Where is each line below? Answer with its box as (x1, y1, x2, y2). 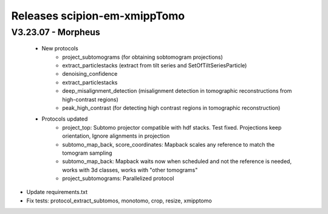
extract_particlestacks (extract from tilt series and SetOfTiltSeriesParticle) (62, 61, 247, 69)
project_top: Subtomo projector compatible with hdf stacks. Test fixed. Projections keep (62, 124, 282, 131)
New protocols (41, 45, 78, 52)
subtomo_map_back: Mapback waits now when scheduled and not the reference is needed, (62, 158, 292, 165)
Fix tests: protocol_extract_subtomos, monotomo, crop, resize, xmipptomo (26, 197, 212, 204)
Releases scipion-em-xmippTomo (11, 9, 185, 22)
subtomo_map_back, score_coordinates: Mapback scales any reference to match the (62, 141, 275, 148)
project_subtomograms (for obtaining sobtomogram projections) (62, 53, 223, 61)
